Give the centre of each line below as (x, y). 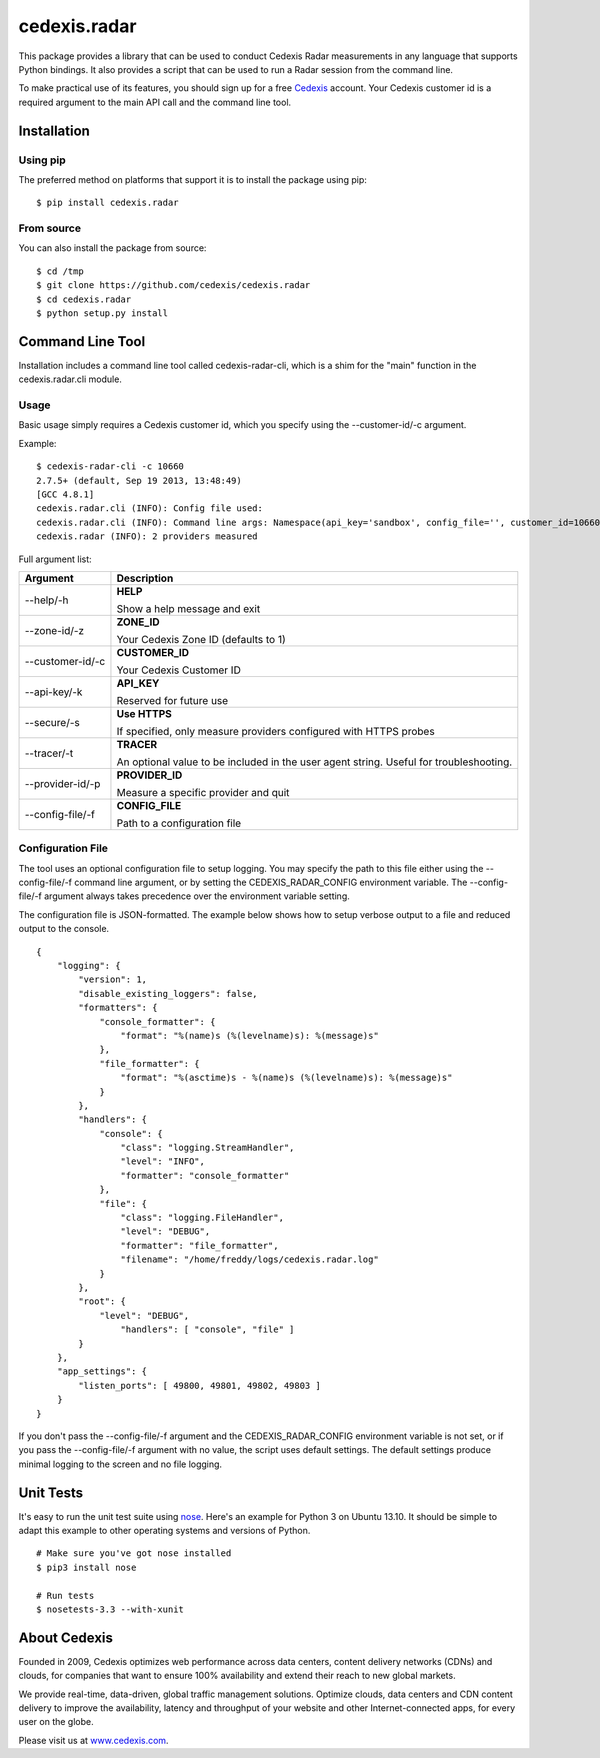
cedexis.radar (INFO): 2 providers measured (147, 536)
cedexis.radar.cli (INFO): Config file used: (150, 508)
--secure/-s (52, 722)
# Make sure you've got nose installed (134, 1553)
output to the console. (64, 929)
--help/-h (46, 600)
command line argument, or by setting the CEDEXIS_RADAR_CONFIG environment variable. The (270, 882)
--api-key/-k (53, 692)
